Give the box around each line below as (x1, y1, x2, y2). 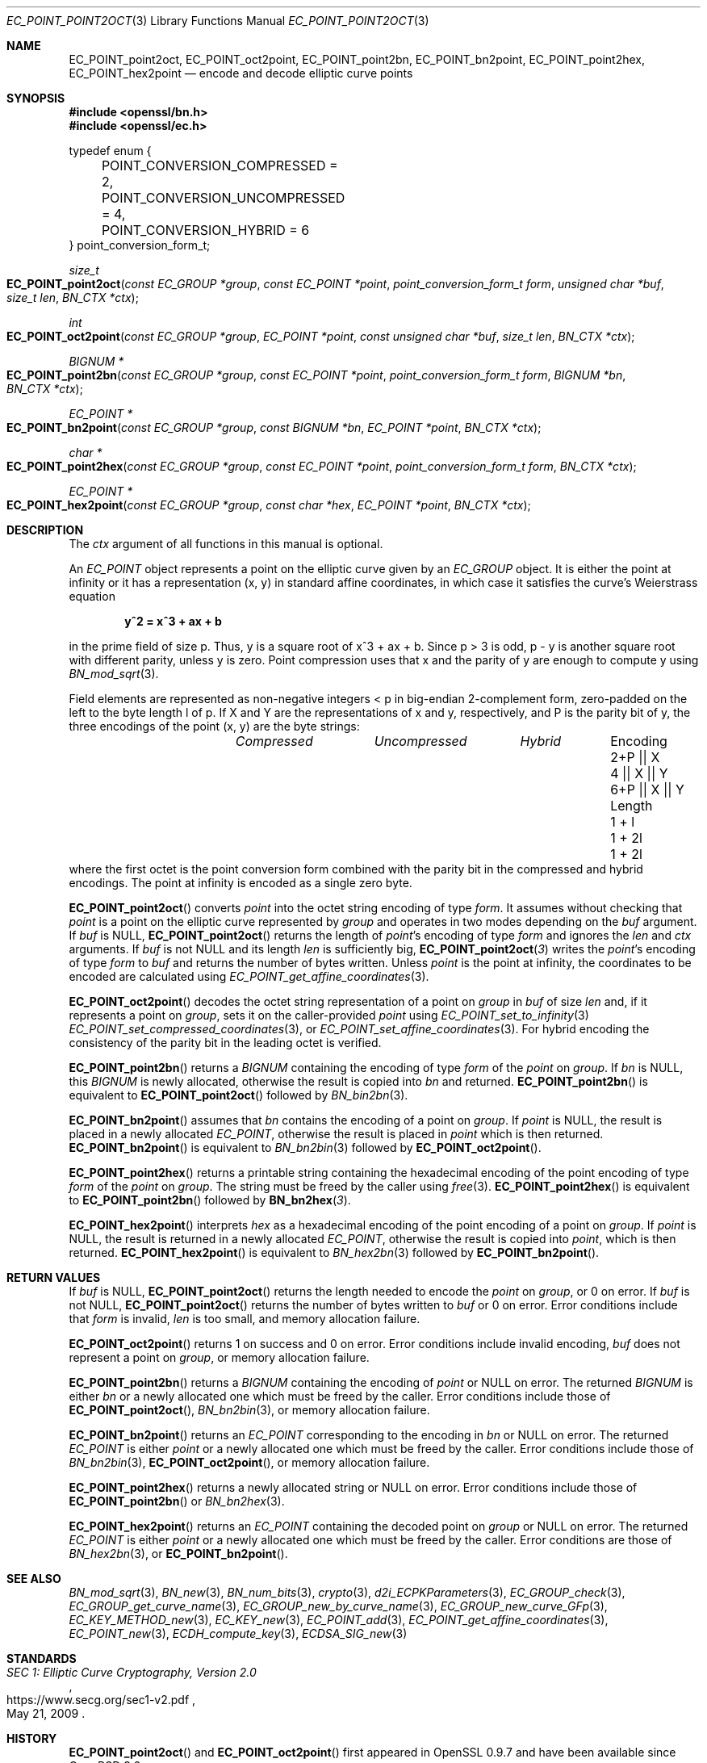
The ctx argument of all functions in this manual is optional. (69, 537, 383, 551)
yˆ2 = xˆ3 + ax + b (124, 614, 222, 628)
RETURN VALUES (6, 1271, 101, 1284)
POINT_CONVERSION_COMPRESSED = (101, 157, 338, 174)
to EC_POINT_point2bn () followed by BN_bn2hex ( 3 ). (69, 1193, 351, 1207)
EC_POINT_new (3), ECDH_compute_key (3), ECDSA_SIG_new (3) (69, 1627, 408, 1640)
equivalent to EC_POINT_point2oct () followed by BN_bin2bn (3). (69, 1088, 408, 1102)
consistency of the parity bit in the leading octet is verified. (69, 1036, 382, 1049)
